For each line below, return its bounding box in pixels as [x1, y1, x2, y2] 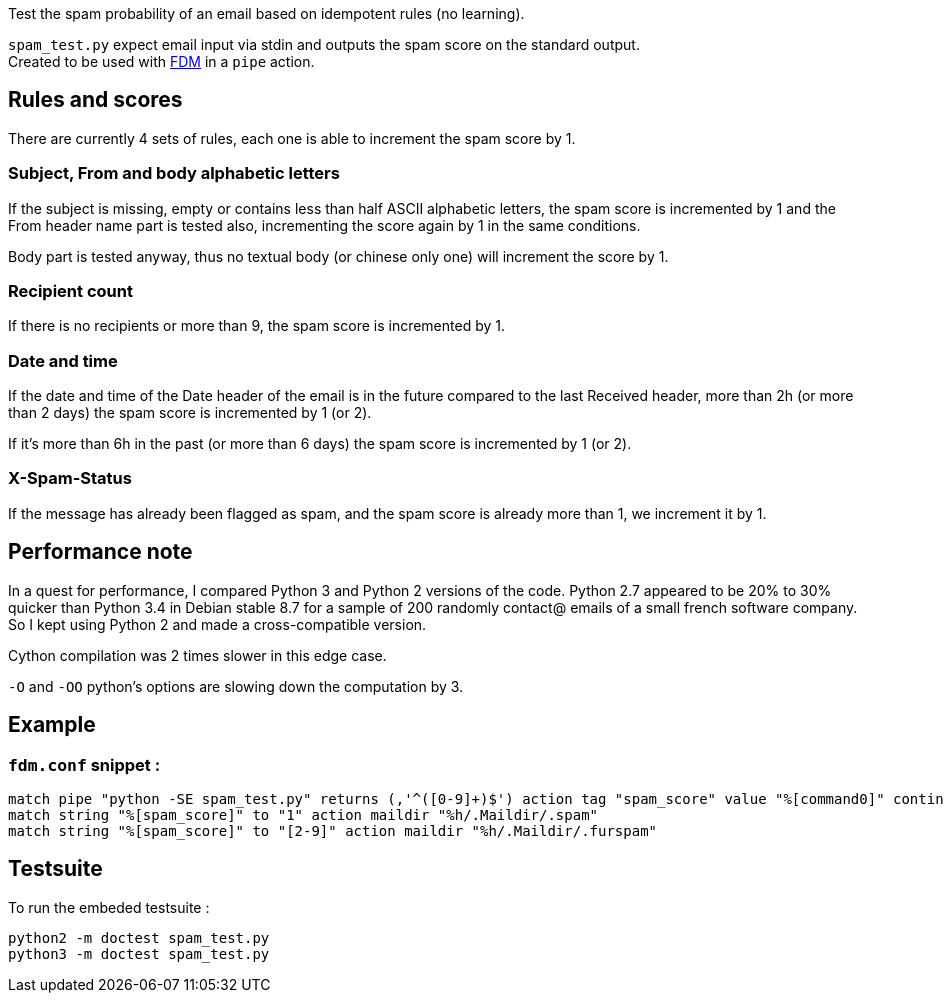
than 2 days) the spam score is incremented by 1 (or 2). [8, 404, 372, 422]
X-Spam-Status [8, 468, 132, 489]
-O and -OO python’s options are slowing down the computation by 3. [8, 677, 464, 695]
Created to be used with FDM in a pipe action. [8, 53, 315, 70]
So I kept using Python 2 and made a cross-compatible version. [8, 615, 427, 633]
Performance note [8, 539, 193, 565]
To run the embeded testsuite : [8, 898, 210, 916]
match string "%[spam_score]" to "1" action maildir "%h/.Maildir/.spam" [8, 806, 599, 823]
